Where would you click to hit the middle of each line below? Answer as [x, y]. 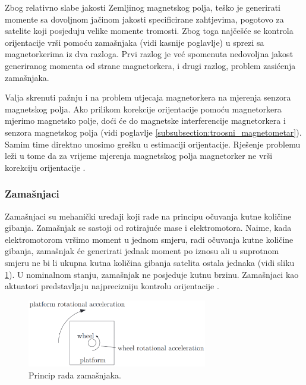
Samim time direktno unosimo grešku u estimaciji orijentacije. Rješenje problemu [153, 144]
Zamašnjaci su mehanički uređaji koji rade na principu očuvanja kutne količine [148, 216]
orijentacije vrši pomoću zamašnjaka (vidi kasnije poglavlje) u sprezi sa [135, 42]
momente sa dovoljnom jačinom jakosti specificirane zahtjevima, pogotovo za [144, 19]
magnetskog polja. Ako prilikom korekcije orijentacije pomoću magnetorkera [143, 109]
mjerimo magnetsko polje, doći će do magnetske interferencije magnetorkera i [145, 120]
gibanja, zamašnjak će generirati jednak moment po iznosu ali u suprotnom [142, 251]
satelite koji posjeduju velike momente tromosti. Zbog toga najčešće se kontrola [149, 31]
